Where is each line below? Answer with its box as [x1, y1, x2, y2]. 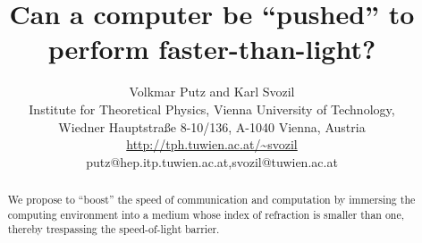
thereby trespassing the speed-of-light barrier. [7, 222, 220, 237]
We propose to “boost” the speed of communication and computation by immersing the [7, 192, 416, 207]
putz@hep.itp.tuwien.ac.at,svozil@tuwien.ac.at [86, 152, 338, 171]
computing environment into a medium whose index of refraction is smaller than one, [7, 206, 405, 222]
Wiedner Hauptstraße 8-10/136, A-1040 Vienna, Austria [58, 117, 366, 136]
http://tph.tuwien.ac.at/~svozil [126, 135, 298, 154]
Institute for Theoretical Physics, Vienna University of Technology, [29, 99, 395, 118]
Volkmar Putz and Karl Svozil [129, 82, 295, 101]
